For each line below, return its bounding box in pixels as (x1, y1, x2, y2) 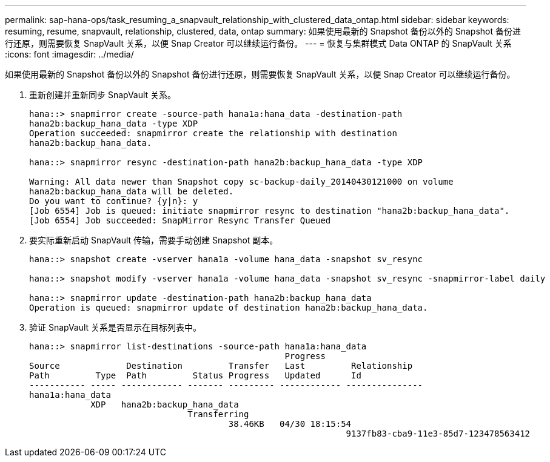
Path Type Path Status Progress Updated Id (29, 371, 361, 380)
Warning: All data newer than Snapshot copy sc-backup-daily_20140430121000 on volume (29, 177, 454, 186)
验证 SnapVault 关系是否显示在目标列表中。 (29, 322, 202, 332)
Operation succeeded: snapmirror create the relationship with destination (29, 128, 397, 138)
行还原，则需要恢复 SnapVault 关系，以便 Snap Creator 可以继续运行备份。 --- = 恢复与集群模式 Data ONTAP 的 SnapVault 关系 (5, 38, 512, 48)
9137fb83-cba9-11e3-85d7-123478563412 (346, 429, 531, 438)
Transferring (187, 409, 249, 419)
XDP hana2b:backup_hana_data (90, 400, 239, 409)
